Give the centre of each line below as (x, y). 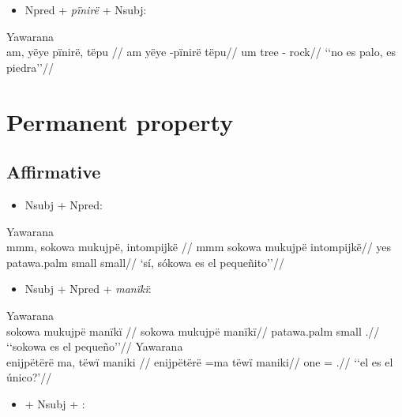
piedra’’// (30, 67)
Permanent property (120, 121)
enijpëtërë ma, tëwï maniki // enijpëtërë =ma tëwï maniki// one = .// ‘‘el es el (200, 361)
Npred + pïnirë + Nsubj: (86, 9)
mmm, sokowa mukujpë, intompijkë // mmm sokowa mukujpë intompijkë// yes (199, 247)
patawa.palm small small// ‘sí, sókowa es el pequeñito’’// (145, 262)
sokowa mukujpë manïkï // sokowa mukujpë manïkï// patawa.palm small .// (193, 331)
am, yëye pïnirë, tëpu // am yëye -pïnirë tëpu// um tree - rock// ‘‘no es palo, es (201, 52)
